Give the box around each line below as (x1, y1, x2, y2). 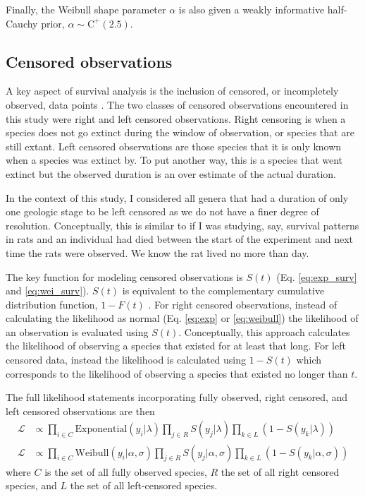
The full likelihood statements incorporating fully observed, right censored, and (6, 390, 348, 405)
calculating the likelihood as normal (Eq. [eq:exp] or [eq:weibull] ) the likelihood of (6, 311, 359, 325)
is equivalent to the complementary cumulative (122, 283, 325, 298)
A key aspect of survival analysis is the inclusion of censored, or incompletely (6, 83, 339, 98)
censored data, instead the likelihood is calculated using (6, 352, 247, 367)
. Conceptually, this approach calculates (178, 324, 350, 339)
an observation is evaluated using (6, 324, 149, 339)
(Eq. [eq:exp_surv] (276, 269, 357, 284)
